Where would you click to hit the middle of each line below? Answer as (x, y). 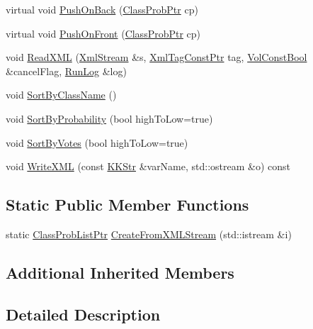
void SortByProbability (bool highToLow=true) (109, 118)
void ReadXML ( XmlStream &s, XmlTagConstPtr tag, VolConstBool (156, 57)
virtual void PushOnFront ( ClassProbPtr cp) (103, 33)
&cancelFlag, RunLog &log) (66, 71)
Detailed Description (83, 314)
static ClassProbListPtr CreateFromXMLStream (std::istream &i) (149, 234)
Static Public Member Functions (127, 205)
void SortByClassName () (61, 95)
